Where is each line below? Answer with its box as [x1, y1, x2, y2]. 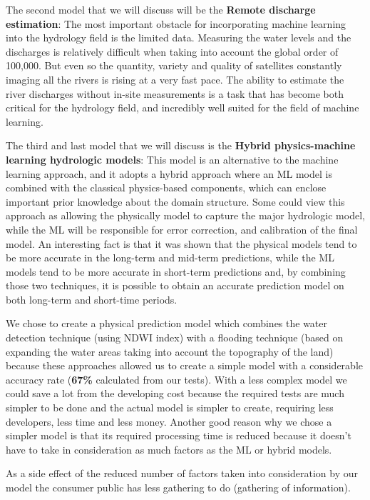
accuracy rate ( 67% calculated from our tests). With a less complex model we [6, 371, 347, 386]
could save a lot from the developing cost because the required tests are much [6, 386, 344, 401]
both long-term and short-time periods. [6, 291, 178, 306]
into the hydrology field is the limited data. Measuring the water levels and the [6, 30, 351, 45]
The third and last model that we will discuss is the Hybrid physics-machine [6, 138, 356, 153]
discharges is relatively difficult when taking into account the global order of [6, 44, 339, 59]
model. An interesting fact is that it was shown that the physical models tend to [6, 236, 357, 251]
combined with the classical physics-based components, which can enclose [6, 180, 327, 195]
